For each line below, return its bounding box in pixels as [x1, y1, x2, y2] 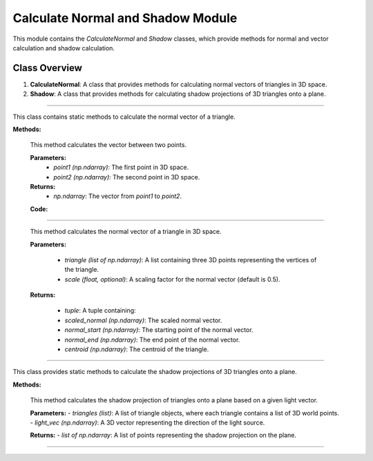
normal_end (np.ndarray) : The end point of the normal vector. [64, 335, 240, 344]
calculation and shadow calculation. [12, 43, 115, 52]
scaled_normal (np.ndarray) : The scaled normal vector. [64, 316, 222, 324]
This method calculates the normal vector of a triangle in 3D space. [30, 228, 222, 236]
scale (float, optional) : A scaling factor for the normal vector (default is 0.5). [64, 275, 280, 283]
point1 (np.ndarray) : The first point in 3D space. [53, 163, 189, 172]
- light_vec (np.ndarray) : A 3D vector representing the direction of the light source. [30, 418, 265, 426]
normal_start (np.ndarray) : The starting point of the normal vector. [64, 326, 254, 334]
